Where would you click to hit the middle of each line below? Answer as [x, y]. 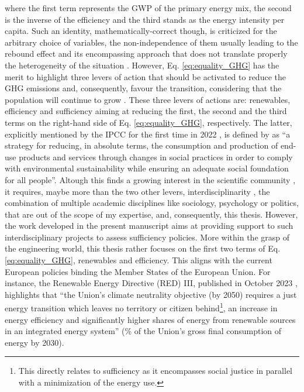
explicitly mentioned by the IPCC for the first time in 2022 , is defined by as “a [148, 134]
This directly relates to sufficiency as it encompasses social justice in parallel [155, 371]
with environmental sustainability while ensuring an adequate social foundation [147, 168]
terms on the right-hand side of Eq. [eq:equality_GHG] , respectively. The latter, [148, 122]
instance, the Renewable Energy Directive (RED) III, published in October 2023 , [151, 283]
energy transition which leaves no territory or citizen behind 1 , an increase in [141, 307]
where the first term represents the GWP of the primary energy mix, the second [148, 8]
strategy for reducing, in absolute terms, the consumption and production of [141, 145]
